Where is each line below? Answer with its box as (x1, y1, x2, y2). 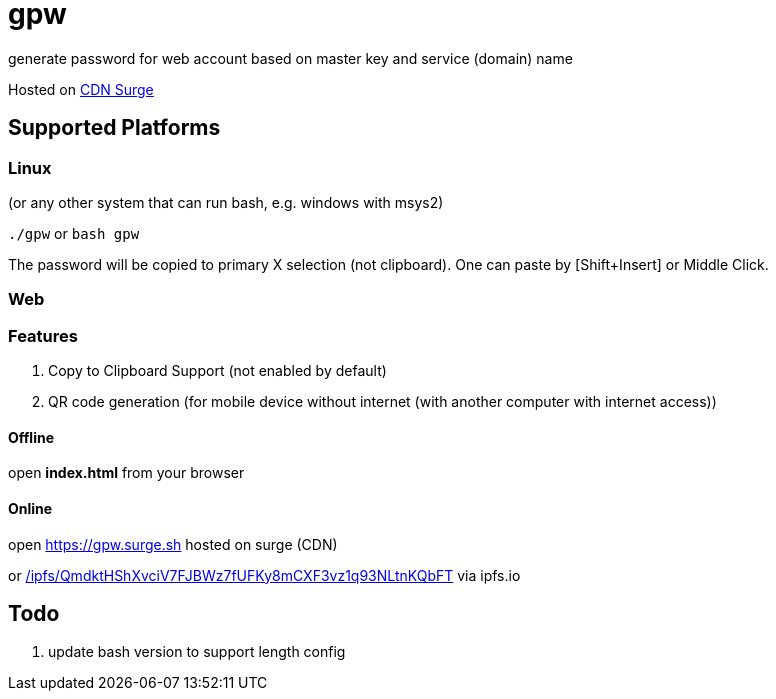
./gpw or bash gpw (8, 224, 140, 242)
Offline (8, 428, 54, 446)
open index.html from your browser (8, 464, 245, 482)
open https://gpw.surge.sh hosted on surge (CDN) (8, 535, 338, 553)
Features (8, 325, 78, 346)
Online (8, 499, 53, 517)
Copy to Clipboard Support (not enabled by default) (48, 362, 387, 380)
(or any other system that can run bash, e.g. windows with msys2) (8, 193, 444, 211)
